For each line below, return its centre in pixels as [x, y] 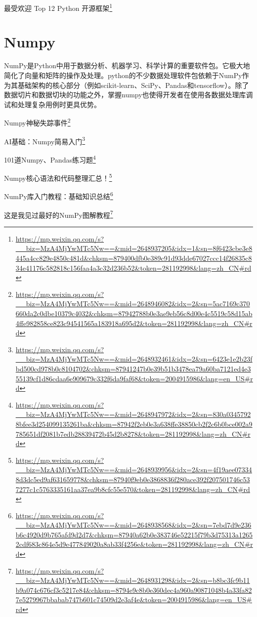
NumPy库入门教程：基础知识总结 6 [59, 195]
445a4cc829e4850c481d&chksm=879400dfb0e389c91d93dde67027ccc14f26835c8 [134, 258]
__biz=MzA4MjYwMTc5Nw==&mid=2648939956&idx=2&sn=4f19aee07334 [134, 470]
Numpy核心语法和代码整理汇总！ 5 [58, 177]
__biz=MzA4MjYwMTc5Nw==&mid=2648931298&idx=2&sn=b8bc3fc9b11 [133, 580]
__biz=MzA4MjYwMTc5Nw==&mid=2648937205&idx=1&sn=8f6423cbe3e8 [134, 248]
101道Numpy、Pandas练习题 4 [50, 159]
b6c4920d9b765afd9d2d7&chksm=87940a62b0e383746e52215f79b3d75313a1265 [134, 534]
